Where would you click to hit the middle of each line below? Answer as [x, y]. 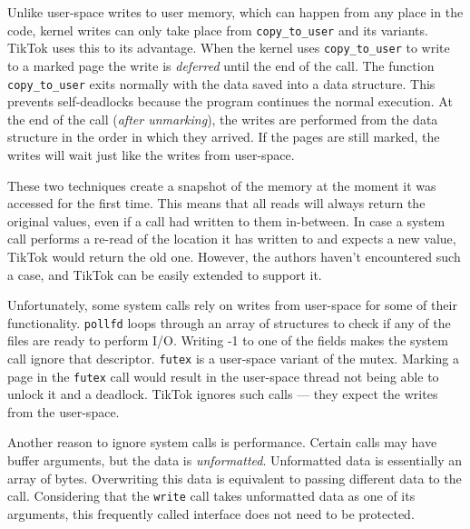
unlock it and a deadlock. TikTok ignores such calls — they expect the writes [223, 394]
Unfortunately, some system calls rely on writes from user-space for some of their [232, 305]
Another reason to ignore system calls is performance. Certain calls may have [222, 442]
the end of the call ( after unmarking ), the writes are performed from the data [223, 119]
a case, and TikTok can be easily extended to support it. [165, 274]
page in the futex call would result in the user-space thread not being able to [223, 376]
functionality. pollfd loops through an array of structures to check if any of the [229, 322]
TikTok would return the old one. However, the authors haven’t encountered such [234, 256]
